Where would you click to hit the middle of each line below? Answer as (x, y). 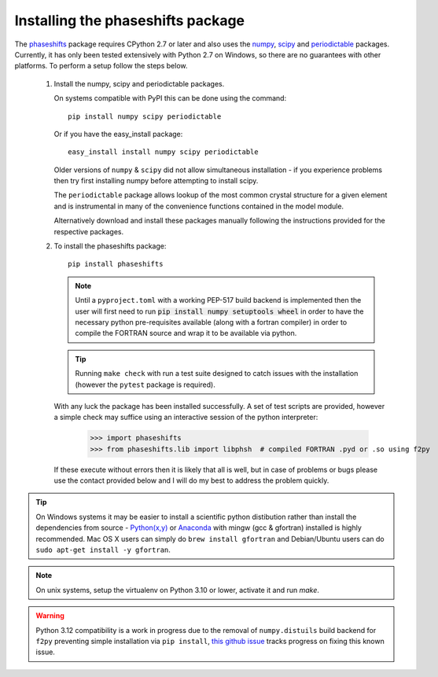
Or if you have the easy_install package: (118, 134)
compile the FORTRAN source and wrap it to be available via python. (186, 333)
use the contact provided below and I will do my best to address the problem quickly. (191, 480)
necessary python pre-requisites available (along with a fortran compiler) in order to (211, 322)
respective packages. (89, 231)
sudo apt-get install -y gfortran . (103, 550)
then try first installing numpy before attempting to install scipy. (156, 181)
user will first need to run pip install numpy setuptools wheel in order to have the (219, 311)
